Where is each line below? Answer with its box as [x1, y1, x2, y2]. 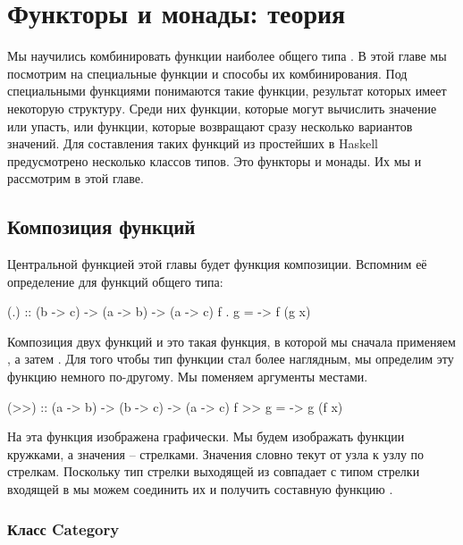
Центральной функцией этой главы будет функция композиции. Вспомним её [7, 255, 427, 273]
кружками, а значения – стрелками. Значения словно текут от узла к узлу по [7, 444, 425, 463]
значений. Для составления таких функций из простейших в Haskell [7, 134, 378, 153]
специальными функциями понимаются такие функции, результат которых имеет [7, 81, 447, 100]
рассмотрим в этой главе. [7, 169, 144, 188]
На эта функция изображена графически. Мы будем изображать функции [7, 427, 405, 446]
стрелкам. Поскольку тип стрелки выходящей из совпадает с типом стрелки [7, 462, 420, 481]
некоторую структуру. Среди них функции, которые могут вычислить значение [7, 98, 437, 117]
